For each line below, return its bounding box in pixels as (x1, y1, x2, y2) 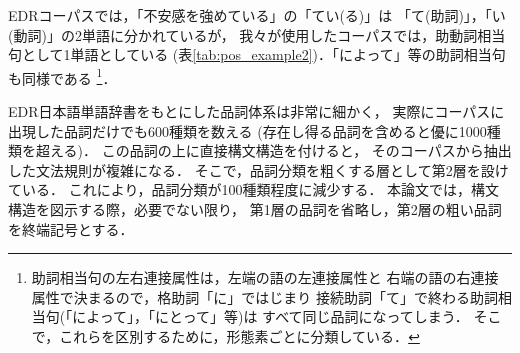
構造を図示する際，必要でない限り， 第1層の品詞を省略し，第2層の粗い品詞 (8, 199, 502, 219)
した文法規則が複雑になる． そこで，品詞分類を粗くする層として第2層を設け (8, 159, 509, 180)
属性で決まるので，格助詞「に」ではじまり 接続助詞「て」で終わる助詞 (31, 286, 498, 307)
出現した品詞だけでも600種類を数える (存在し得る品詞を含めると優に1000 (8, 120, 487, 141)
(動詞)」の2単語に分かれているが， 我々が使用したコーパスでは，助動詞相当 (8, 24, 506, 45)
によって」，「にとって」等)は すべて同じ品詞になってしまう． (72, 306, 469, 327)
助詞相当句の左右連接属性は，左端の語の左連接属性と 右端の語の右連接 (31, 267, 499, 288)
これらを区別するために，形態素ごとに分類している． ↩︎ (59, 325, 420, 346)
